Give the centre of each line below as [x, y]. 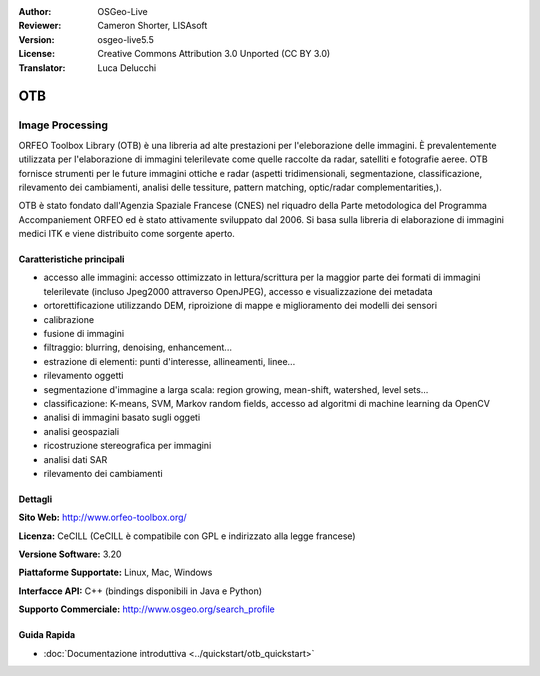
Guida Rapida [47, 635]
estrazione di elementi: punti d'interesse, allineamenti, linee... [169, 361]
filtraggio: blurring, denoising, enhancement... [137, 347]
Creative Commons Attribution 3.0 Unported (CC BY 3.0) [214, 54]
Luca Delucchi [127, 67]
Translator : [42, 67]
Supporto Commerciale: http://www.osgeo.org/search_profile [146, 609]
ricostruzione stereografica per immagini [127, 446]
